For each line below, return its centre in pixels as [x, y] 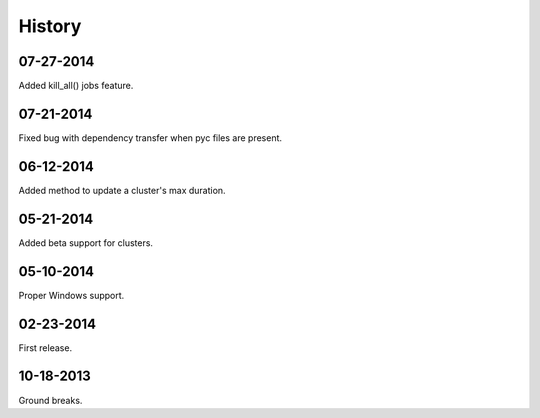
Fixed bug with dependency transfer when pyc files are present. [150, 137]
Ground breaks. [50, 400]
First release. [45, 347]
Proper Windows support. [71, 295]
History [50, 26]
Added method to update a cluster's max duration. [122, 190]
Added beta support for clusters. [86, 242]
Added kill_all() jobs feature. [76, 86]
